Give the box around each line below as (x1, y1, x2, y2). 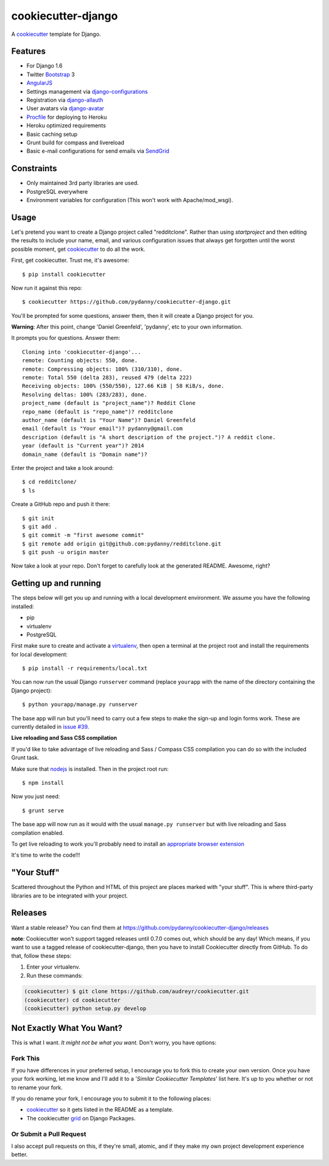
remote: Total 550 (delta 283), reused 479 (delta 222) (22, 374, 193, 381)
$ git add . (22, 523, 58, 530)
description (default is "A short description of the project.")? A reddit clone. (22, 434, 276, 441)
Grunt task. (11, 754, 40, 761)
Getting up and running (11, 578, 101, 589)
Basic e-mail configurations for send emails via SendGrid (26, 147, 170, 155)
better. (11, 1151, 28, 1158)
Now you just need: (11, 793, 60, 800)
